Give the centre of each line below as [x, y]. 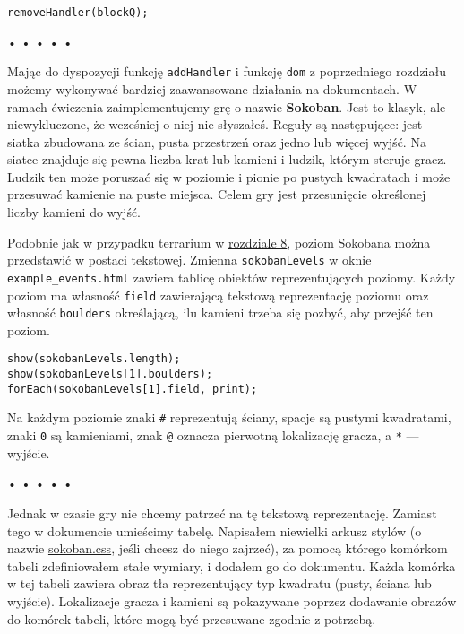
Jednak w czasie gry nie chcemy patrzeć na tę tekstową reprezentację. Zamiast [222, 512]
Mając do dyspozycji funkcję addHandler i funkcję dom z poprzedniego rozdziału [227, 71]
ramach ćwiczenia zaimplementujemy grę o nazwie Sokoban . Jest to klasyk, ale [227, 106]
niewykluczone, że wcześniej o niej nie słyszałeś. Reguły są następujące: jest [215, 124]
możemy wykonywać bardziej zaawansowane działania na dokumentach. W [212, 88]
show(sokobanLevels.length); [94, 359]
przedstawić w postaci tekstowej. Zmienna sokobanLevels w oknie [189, 260]
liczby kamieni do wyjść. [74, 212]
